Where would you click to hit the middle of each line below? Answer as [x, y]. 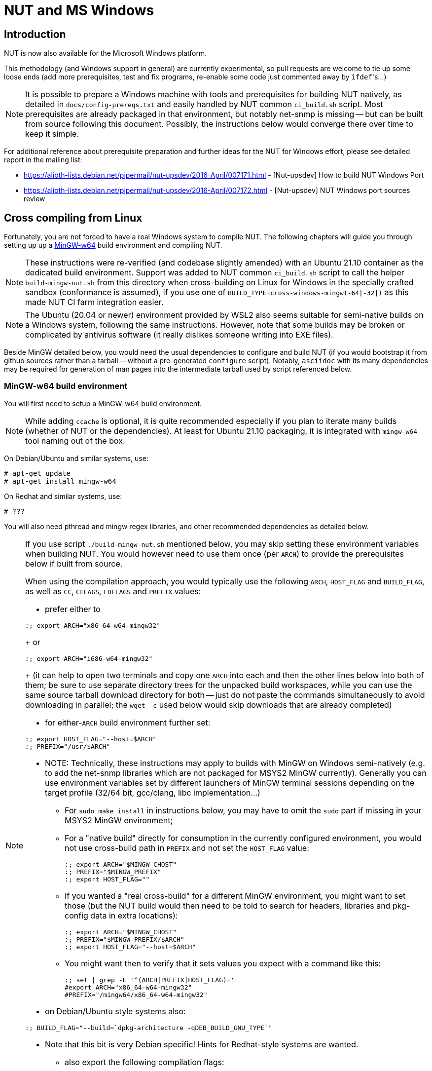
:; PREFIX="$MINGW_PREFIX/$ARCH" [125, 939]
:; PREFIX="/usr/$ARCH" [68, 746]
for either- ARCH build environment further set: [128, 722]
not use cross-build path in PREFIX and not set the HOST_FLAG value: [187, 848]
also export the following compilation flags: [144, 1062]
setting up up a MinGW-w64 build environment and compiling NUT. [113, 245]
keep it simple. [52, 134]
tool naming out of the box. [75, 440]
